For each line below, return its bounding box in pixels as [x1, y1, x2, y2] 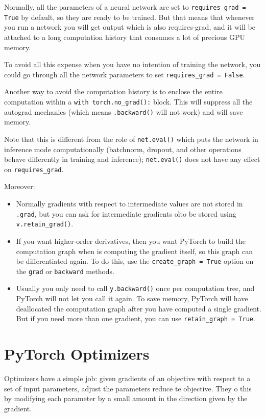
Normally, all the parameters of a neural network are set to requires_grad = [4, 2, 246, 12]
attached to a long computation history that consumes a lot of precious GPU [4, 31, 246, 42]
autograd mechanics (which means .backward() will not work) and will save [4, 106, 243, 117]
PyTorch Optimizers [4, 343, 150, 364]
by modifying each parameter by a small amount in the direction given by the [4, 393, 248, 404]
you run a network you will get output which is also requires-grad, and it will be [4, 22, 255, 32]
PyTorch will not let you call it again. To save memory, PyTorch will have [16, 293, 248, 304]
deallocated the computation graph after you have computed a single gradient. [16, 303, 261, 314]
